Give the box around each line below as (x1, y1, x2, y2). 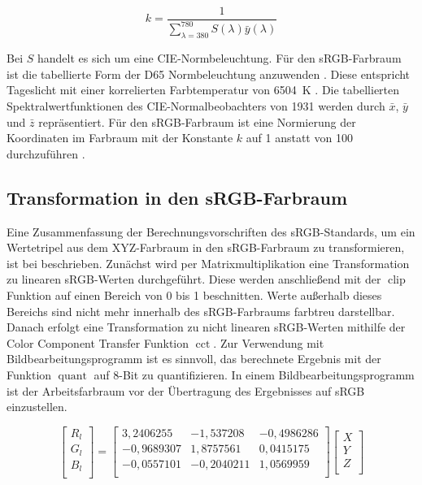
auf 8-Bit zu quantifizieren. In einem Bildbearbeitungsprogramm (94, 366, 415, 383)
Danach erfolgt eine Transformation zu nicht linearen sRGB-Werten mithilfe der (7, 318, 406, 336)
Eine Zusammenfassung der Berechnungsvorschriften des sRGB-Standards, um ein (7, 223, 415, 240)
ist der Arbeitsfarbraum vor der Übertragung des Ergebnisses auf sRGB (7, 382, 365, 399)
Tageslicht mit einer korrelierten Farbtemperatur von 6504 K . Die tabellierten (7, 81, 400, 98)
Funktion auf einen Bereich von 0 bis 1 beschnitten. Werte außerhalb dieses (7, 286, 382, 303)
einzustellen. (7, 398, 67, 415)
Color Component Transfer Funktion (7, 334, 189, 351)
